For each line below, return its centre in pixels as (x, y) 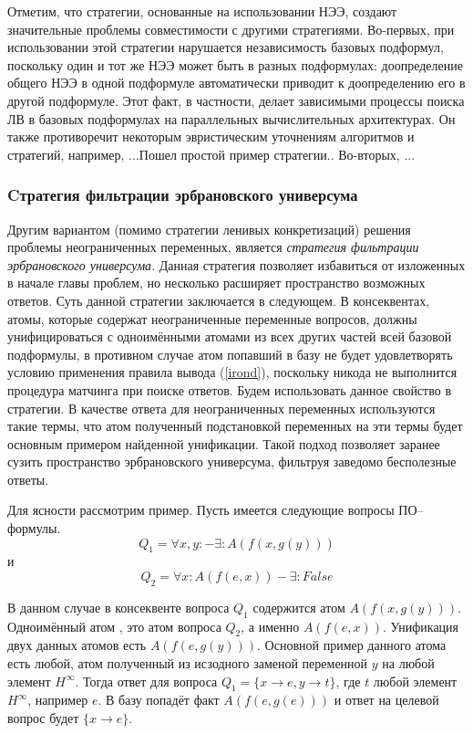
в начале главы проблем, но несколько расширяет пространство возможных (216, 283)
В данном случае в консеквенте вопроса (118, 607)
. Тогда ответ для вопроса (146, 681)
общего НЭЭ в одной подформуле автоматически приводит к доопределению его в (236, 83)
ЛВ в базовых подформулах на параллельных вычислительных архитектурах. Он (231, 118)
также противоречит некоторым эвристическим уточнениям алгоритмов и (211, 136)
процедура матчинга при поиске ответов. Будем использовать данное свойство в (229, 389)
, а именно (270, 626)
